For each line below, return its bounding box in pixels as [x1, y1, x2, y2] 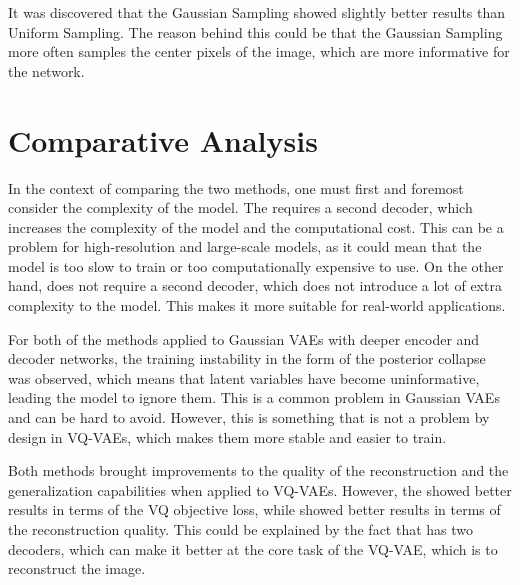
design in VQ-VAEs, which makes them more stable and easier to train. [8, 426, 447, 447]
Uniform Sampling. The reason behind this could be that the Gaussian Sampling [8, 21, 503, 42]
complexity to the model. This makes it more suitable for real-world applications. [8, 295, 506, 316]
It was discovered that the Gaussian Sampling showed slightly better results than [8, 2, 506, 22]
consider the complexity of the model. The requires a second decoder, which [8, 197, 473, 218]
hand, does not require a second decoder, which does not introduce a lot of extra [8, 275, 502, 296]
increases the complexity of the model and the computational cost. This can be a [8, 216, 504, 237]
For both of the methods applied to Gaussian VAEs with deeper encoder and [8, 328, 480, 349]
